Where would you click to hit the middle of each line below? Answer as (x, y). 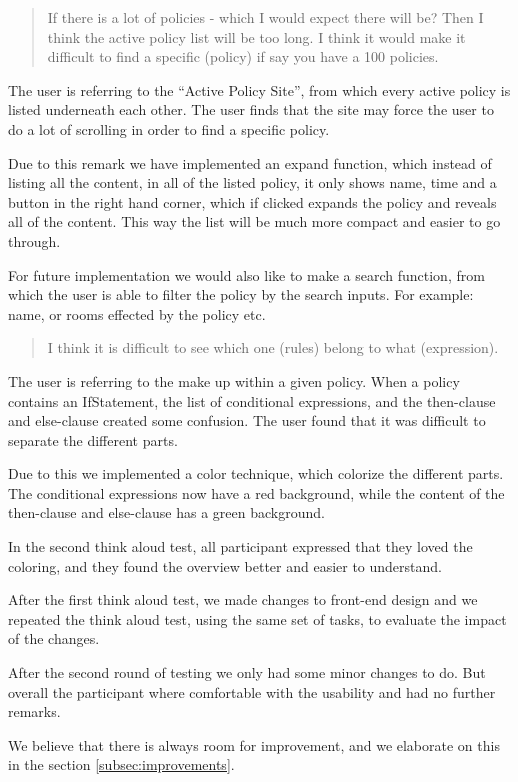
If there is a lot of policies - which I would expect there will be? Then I (265, 17)
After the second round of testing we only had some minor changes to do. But (247, 672)
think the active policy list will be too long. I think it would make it (256, 36)
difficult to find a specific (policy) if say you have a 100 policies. (243, 56)
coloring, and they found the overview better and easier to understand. (225, 565)
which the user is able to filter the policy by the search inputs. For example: (241, 294)
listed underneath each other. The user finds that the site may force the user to (251, 109)
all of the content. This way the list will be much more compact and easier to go (254, 221)
